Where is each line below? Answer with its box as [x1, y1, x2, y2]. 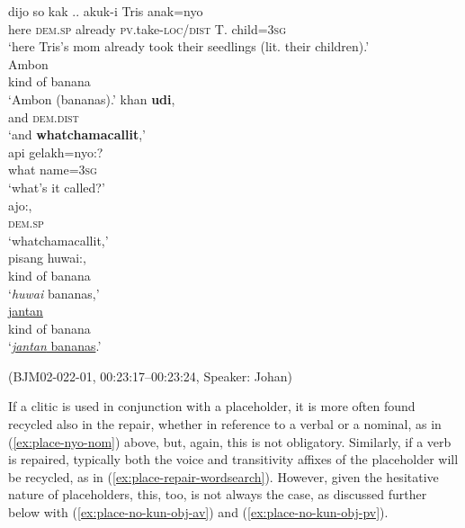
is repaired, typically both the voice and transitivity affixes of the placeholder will [8, 450, 459, 469]
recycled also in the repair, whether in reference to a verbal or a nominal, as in [8, 415, 442, 434]
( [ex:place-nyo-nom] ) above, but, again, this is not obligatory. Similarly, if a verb [8, 432, 452, 451]
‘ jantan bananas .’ [8, 336, 102, 355]
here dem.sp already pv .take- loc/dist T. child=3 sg [8, 19, 287, 38]
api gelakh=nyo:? [8, 142, 103, 161]
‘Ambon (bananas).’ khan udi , [8, 89, 175, 108]
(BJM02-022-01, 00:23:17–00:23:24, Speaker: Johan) [8, 366, 293, 385]
